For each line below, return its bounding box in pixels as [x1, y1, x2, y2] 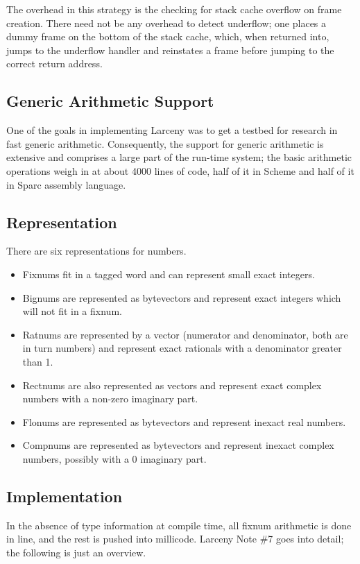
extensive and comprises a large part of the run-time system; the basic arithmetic [6, 150, 352, 164]
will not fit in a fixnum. [22, 304, 122, 318]
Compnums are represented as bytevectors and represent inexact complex [22, 438, 334, 452]
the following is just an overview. [6, 545, 146, 559]
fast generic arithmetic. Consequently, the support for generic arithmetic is [6, 136, 324, 151]
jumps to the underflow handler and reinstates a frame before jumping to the [6, 42, 334, 57]
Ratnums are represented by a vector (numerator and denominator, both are [22, 327, 348, 341]
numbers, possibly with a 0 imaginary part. [22, 451, 207, 465]
